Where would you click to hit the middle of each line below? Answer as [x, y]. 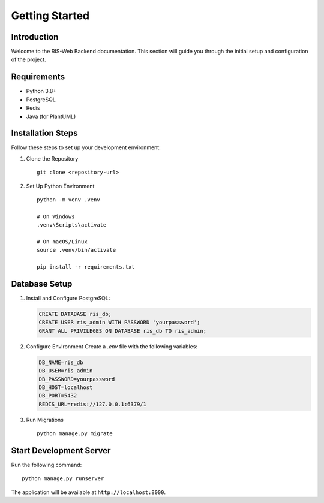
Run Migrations [45, 420]
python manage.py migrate [75, 434]
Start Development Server [61, 451]
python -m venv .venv [68, 200]
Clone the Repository [52, 158]
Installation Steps [44, 133]
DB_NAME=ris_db [61, 362]
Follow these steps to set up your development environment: [86, 147]
